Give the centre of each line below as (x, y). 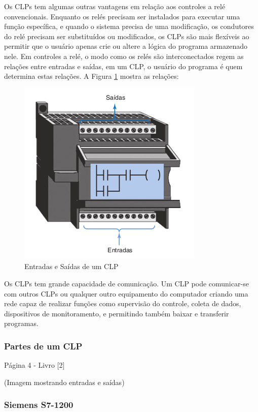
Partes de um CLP (43, 346)
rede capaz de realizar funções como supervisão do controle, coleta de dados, (123, 303)
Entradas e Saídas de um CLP (71, 266)
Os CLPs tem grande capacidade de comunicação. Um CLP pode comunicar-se (126, 283)
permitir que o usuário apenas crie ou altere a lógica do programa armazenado (126, 46)
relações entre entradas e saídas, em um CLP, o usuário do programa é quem (123, 66)
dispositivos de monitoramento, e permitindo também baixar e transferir (117, 313)
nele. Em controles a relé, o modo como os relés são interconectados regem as (124, 56)
